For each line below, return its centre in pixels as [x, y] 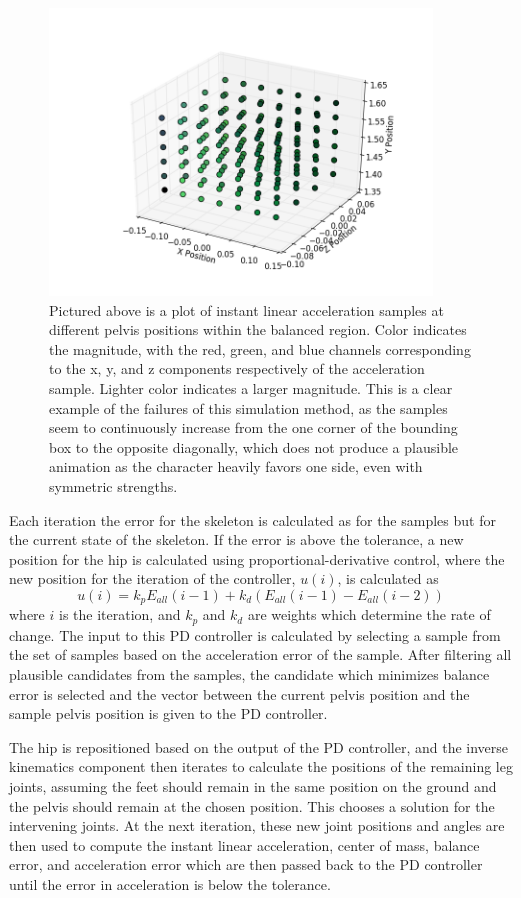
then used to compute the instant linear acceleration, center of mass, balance [244, 844]
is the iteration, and [119, 614]
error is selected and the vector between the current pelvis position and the [239, 693]
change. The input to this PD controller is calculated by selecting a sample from [255, 634]
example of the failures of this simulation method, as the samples [248, 407]
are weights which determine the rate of [369, 614]
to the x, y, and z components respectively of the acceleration [237, 368]
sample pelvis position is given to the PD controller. [168, 713]
